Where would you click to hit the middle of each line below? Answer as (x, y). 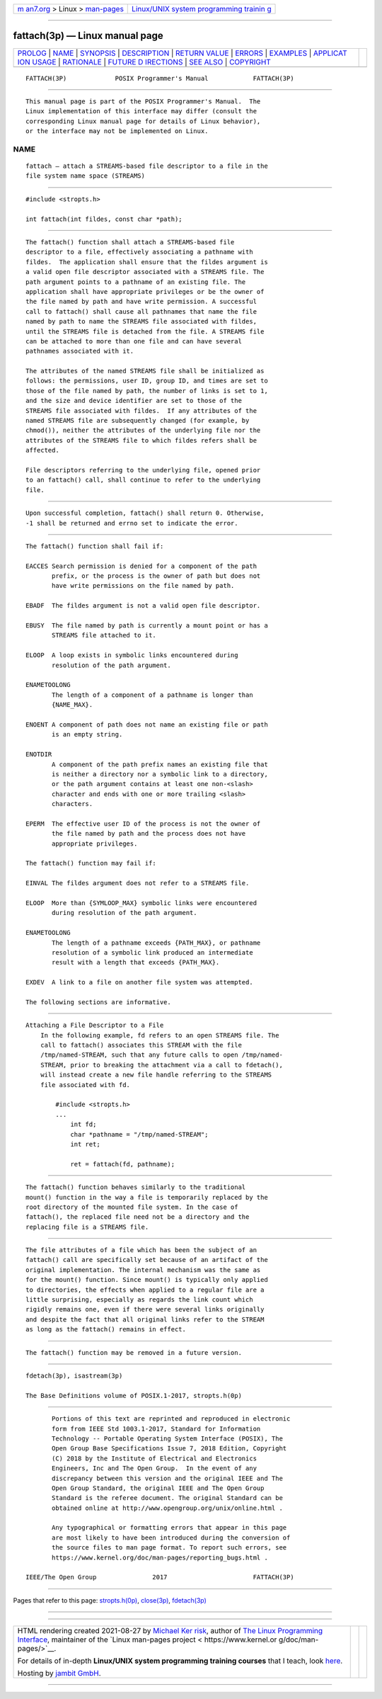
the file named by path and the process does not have (149, 834)
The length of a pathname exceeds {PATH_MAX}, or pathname (156, 943)
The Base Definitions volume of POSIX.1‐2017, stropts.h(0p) (134, 1396)
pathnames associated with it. (80, 351)
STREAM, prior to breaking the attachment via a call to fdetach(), (161, 1065)
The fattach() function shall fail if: (95, 546)
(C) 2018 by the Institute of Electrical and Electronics (155, 1458)
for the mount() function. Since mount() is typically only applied (147, 1280)
